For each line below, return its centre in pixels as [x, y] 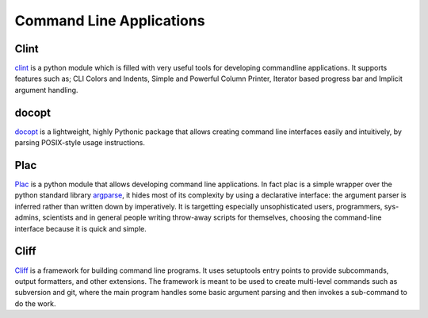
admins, [28, 217]
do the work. [35, 303]
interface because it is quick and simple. [80, 228]
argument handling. [46, 90]
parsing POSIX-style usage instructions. [80, 143]
